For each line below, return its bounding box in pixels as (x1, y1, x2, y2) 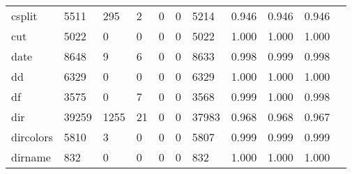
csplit (11, 8, 38, 24)
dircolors (11, 129, 53, 145)
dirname (11, 149, 51, 165)
